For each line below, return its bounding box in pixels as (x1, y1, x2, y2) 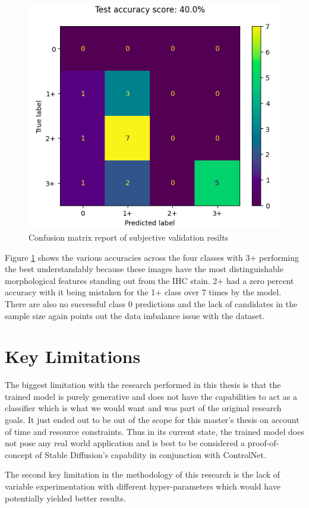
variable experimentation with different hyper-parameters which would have (5, 480, 280, 493)
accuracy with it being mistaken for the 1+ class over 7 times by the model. (5, 286, 282, 298)
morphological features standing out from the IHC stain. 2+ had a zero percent (5, 274, 294, 286)
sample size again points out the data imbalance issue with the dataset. (5, 309, 265, 321)
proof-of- (247, 437, 279, 449)
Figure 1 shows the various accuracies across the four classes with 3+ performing (5, 251, 299, 263)
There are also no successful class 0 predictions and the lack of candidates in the (5, 297, 298, 310)
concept (5, 448, 33, 460)
